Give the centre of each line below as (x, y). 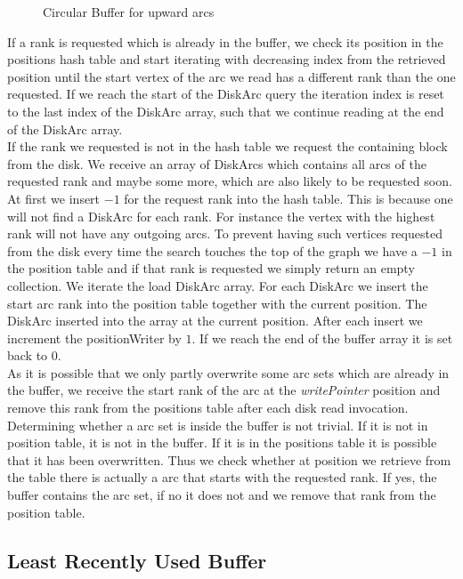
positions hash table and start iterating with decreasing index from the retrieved (227, 59)
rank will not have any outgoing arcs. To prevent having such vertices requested (225, 233)
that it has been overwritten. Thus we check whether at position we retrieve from (229, 459)
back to (28, 355)
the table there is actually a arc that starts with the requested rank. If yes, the (222, 477)
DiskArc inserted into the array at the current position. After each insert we (215, 321)
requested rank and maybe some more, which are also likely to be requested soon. (230, 181)
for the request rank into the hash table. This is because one (288, 198)
